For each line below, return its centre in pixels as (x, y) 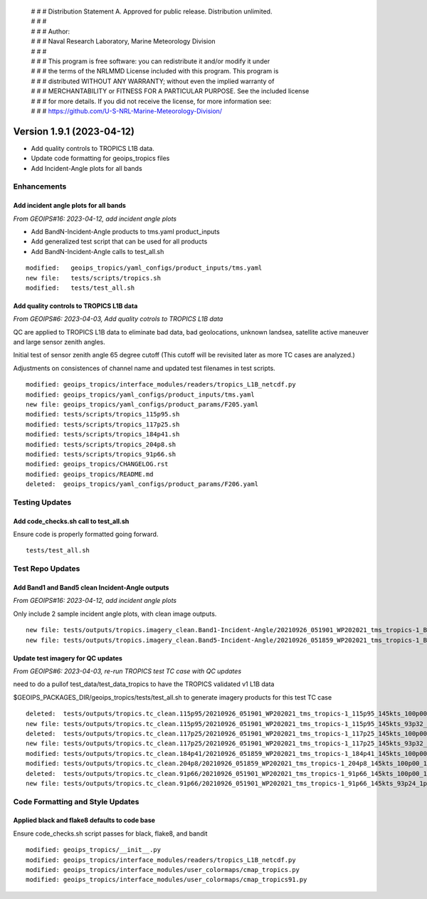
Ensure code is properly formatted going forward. (86, 535)
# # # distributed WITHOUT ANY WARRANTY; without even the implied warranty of (153, 81)
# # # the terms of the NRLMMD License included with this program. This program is (155, 71)
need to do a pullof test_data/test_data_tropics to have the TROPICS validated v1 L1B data (144, 684)
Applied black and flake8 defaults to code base (84, 820)
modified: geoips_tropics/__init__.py (94, 850)
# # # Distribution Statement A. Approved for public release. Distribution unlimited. (152, 11)
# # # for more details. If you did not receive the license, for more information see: (151, 101)
